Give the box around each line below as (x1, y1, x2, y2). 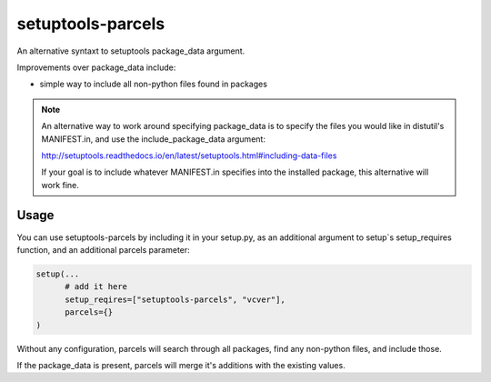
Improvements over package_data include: (16, 62, 176, 73)
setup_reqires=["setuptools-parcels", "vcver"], (65, 294, 286, 305)
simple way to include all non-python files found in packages (39, 78, 268, 90)
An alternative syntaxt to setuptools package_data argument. (16, 45, 245, 56)
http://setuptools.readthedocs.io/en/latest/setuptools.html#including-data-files (41, 150, 337, 161)
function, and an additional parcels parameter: (16, 244, 190, 255)
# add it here (65, 282, 127, 292)
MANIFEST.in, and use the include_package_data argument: (41, 133, 266, 145)
